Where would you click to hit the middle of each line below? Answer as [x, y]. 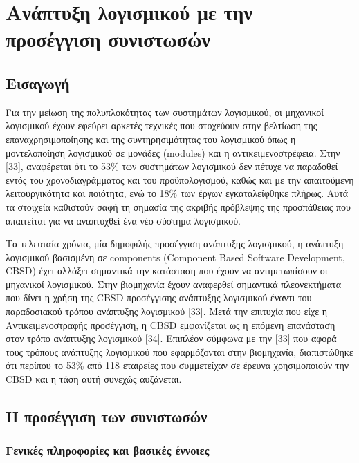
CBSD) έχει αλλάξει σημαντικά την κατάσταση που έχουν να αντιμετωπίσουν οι [167, 271]
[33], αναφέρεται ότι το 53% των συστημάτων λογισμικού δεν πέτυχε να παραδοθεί [172, 166]
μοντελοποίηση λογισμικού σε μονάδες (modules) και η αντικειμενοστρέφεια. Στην [173, 152]
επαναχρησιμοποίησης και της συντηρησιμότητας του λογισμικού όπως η [151, 139]
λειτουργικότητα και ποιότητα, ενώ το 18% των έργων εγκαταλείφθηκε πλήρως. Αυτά [177, 193]
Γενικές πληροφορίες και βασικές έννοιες [108, 450]
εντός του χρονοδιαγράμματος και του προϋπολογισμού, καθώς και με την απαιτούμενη [180, 179]
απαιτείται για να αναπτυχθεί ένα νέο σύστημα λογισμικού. [123, 220]
